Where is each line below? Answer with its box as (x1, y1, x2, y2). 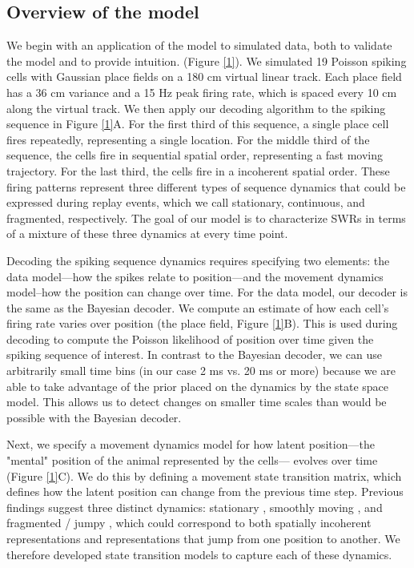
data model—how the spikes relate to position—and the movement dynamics (6, 268, 384, 284)
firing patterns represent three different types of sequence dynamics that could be (6, 178, 406, 195)
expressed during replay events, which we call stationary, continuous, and (6, 194, 365, 211)
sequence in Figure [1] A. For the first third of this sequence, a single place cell (6, 115, 389, 132)
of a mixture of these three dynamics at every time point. (6, 225, 288, 242)
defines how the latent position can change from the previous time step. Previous (6, 483, 404, 500)
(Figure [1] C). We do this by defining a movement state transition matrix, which (6, 467, 402, 484)
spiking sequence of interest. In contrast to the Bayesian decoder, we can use (6, 346, 382, 363)
